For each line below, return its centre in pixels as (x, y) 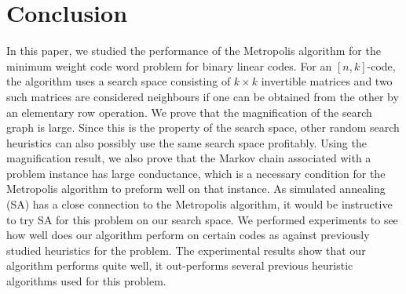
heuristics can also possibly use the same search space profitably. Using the (187, 142)
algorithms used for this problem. (86, 281)
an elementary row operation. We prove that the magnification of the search (189, 112)
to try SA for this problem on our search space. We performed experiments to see (202, 219)
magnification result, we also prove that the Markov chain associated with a (189, 158)
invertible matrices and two (327, 81)
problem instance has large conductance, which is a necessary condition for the (196, 173)
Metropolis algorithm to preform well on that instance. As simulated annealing (196, 189)
